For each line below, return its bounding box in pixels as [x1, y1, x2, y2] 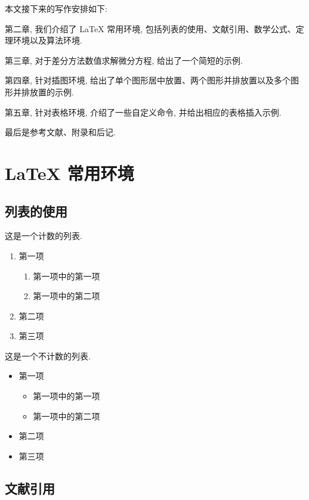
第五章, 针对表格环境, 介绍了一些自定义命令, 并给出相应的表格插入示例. [5, 105, 282, 118]
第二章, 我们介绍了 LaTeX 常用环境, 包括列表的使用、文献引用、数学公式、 [5, 22, 296, 35]
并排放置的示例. [13, 85, 74, 98]
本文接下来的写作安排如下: [5, 2, 107, 14]
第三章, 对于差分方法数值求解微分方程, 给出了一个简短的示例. [5, 54, 243, 66]
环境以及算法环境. [13, 34, 82, 46]
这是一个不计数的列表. [5, 349, 91, 362]
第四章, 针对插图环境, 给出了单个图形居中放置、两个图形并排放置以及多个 [5, 74, 291, 86]
